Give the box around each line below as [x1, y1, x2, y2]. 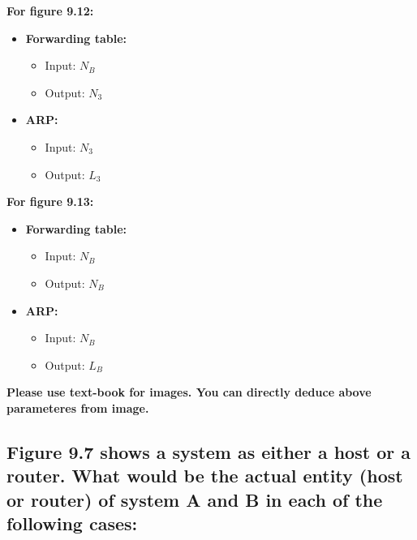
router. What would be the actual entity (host [6, 463, 403, 488]
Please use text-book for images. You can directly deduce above [6, 384, 372, 401]
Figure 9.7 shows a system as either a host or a [6, 439, 411, 464]
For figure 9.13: [6, 193, 94, 210]
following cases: [6, 511, 138, 536]
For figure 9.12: [6, 2, 94, 19]
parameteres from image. [6, 399, 149, 416]
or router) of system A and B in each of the [6, 486, 383, 512]
